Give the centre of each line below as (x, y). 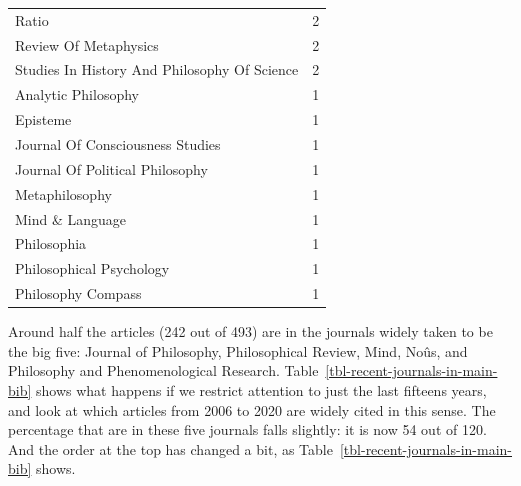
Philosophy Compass (78, 293)
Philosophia (51, 243)
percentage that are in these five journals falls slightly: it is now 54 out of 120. (247, 429)
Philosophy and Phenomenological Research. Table (163, 370)
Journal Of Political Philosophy (111, 168)
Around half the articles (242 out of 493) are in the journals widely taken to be (250, 331)
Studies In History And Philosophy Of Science (157, 69)
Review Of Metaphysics (87, 44)
